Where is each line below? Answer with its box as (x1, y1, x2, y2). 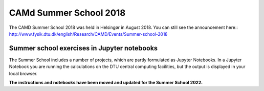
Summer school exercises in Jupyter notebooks (9, 44, 158, 52)
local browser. (9, 70, 38, 76)
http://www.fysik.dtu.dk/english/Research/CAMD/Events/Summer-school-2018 (9, 31, 168, 37)
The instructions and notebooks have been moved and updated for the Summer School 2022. (9, 80, 203, 86)
